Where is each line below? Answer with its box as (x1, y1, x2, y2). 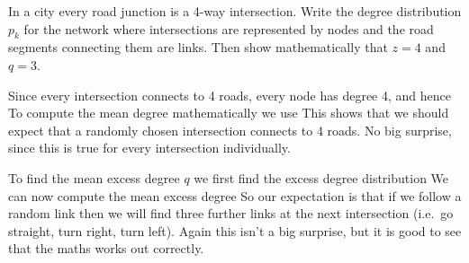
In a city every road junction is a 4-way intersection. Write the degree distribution (8, 2, 462, 20)
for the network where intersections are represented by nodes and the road (23, 19, 434, 38)
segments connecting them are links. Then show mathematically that (8, 38, 388, 57)
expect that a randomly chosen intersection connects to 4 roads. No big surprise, (8, 120, 452, 139)
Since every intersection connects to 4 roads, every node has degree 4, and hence (8, 85, 451, 104)
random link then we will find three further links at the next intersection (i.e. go (8, 204, 454, 223)
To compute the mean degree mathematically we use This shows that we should (8, 103, 449, 122)
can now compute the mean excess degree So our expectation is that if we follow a (8, 186, 462, 205)
